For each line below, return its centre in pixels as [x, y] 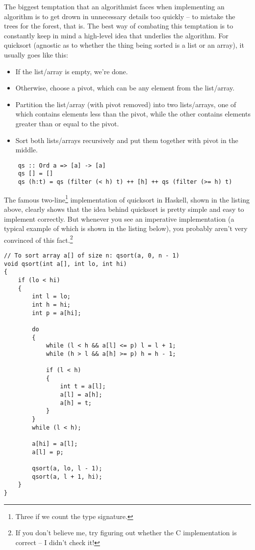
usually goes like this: [36, 54]
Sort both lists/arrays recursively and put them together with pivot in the [127, 140]
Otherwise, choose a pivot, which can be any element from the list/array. [125, 88]
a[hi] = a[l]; [55, 444]
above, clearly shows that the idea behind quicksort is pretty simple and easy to [124, 209]
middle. [26, 150]
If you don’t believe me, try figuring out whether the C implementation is [126, 533]
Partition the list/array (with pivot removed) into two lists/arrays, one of [126, 104]
